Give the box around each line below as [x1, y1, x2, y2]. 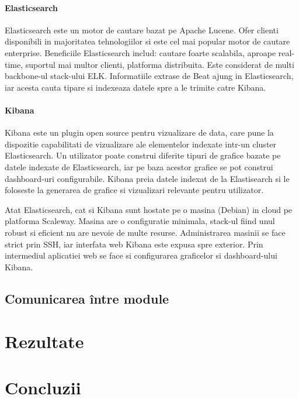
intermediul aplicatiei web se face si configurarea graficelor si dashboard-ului [5, 249, 277, 262]
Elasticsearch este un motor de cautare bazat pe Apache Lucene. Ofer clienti [5, 23, 279, 36]
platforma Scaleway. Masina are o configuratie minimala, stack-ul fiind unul [5, 215, 275, 227]
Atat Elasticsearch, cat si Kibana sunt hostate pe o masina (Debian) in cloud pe [5, 203, 293, 215]
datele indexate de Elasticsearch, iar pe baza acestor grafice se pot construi [5, 160, 273, 173]
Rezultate [5, 329, 84, 353]
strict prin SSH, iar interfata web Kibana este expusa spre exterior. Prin [5, 238, 263, 250]
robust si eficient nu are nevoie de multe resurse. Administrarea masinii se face [5, 226, 286, 238]
